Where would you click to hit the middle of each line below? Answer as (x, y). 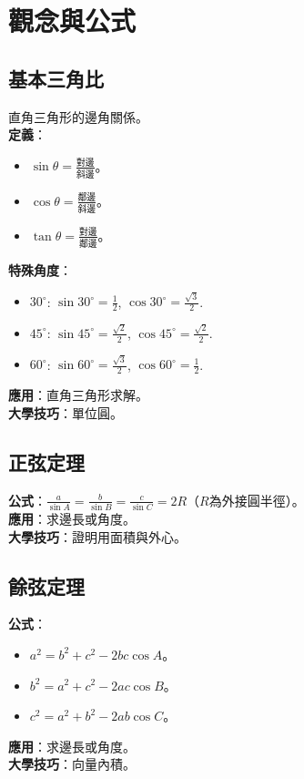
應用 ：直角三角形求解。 (78, 395)
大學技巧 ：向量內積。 (72, 764)
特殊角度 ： (40, 270)
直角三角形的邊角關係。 (78, 116)
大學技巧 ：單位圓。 (66, 412)
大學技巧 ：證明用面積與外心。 (97, 536)
